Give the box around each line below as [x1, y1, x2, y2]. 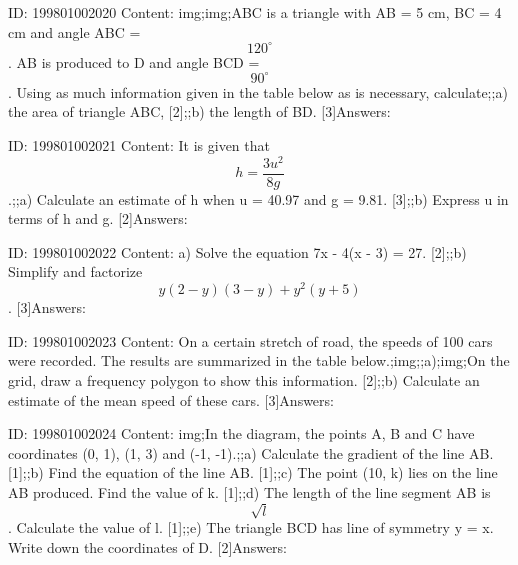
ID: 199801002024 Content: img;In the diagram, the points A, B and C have [8, 423, 475, 444]
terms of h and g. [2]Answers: [8, 208, 188, 229]
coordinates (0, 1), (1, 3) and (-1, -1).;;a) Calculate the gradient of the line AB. [8, 442, 494, 463]
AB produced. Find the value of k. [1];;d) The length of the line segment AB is [8, 481, 491, 502]
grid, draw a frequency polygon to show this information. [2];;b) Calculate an [8, 369, 480, 390]
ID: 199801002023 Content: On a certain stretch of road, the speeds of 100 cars [8, 330, 493, 351]
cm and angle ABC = [8, 21, 141, 42]
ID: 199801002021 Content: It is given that [8, 134, 270, 155]
